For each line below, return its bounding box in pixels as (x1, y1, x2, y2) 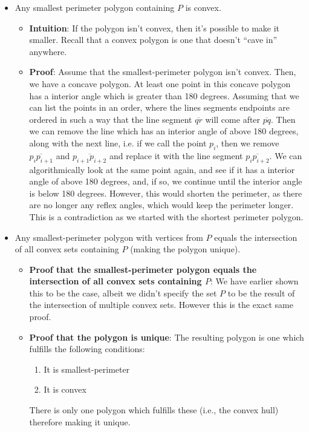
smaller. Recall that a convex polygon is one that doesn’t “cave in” (29, 33, 278, 46)
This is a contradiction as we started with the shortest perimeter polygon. (29, 210, 304, 223)
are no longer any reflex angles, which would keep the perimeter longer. (29, 198, 294, 211)
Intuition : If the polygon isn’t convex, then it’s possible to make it (29, 21, 280, 34)
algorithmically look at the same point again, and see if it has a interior (29, 163, 295, 175)
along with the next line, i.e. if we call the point (29, 136, 207, 149)
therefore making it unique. (29, 415, 131, 428)
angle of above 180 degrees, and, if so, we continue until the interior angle (29, 175, 302, 188)
